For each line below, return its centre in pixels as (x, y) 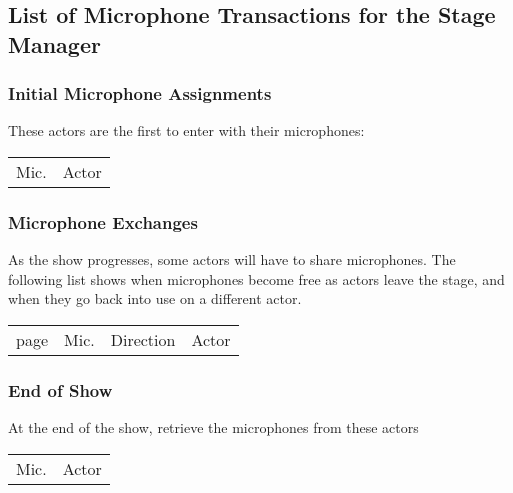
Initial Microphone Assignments (140, 93)
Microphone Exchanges (103, 221)
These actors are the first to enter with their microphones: (186, 130)
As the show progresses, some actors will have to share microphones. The (232, 259)
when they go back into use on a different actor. (155, 298)
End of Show (60, 389)
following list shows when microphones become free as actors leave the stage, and (256, 278)
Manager (54, 43)
